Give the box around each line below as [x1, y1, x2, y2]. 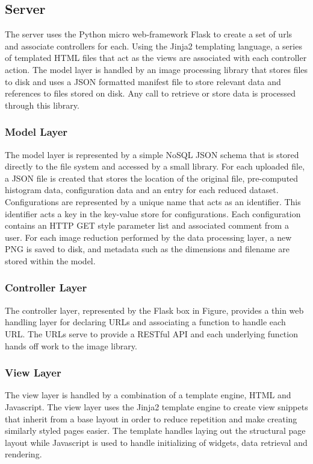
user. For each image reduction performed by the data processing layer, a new [5, 230, 292, 243]
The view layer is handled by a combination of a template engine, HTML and [5, 389, 291, 401]
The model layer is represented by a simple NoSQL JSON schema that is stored [5, 148, 299, 160]
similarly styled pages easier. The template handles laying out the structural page [5, 424, 306, 437]
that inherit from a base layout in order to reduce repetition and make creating [5, 412, 297, 425]
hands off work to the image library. [5, 339, 137, 352]
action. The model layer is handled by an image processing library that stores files [5, 63, 308, 75]
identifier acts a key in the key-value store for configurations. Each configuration [5, 207, 301, 220]
